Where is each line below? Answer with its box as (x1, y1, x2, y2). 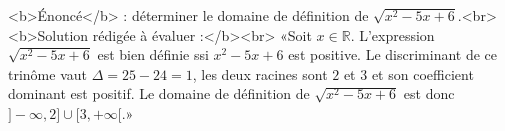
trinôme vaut (8, 63, 87, 84)
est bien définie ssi (97, 44, 209, 65)
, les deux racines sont (192, 63, 328, 84)
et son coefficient (371, 63, 474, 84)
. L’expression (350, 24, 435, 45)
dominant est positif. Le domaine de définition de (8, 83, 310, 104)
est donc (403, 83, 455, 104)
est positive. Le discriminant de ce (288, 44, 498, 65)
